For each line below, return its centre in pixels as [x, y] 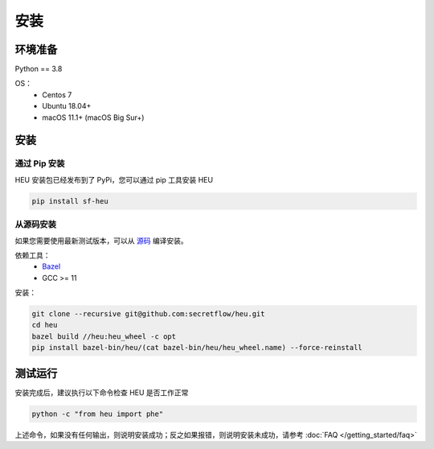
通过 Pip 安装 [40, 163]
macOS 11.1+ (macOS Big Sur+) [93, 117]
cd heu [45, 325]
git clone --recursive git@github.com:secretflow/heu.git [148, 314]
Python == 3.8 [39, 69]
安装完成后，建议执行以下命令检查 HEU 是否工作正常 [102, 392]
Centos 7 [57, 95]
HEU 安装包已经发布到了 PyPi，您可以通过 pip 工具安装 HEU [114, 179]
